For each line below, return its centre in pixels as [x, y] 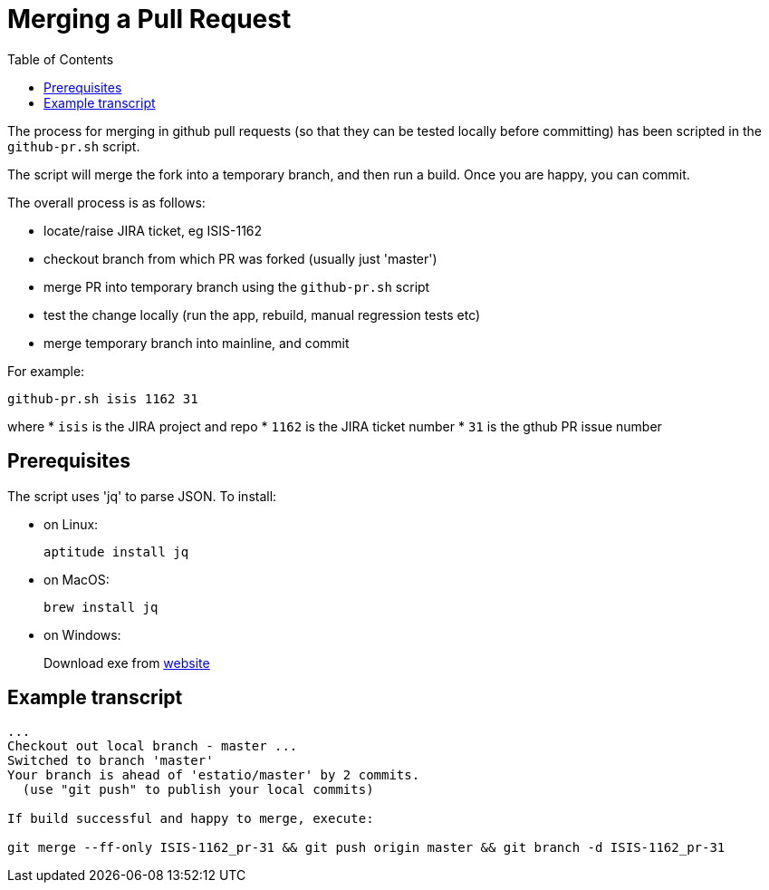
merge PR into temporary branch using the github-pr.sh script [237, 286]
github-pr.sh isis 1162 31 [103, 398]
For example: [46, 371]
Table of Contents [61, 59]
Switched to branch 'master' [111, 761]
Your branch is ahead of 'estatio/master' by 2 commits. [214, 775]
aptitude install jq [116, 551]
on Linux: [71, 524]
